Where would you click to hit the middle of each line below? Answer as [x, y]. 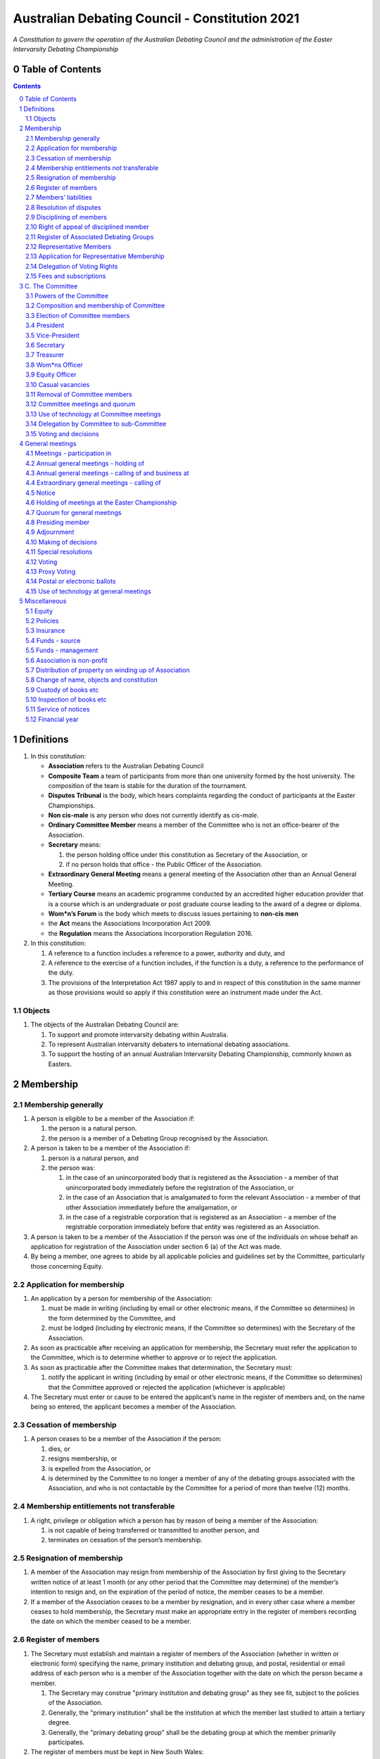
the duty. [61, 973]
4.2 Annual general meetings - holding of [85, 463]
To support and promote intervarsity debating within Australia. [138, 1034]
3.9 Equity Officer [51, 375]
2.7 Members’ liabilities [59, 198]
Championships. [72, 805]
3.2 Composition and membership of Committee [95, 305]
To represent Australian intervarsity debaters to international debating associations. [169, 1044]
